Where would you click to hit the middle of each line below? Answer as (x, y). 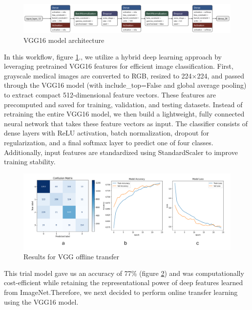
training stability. (30, 162)
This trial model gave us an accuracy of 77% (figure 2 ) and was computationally (124, 273)
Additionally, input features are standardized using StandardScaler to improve (121, 152)
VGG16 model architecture (64, 40)
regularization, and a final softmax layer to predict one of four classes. (109, 142)
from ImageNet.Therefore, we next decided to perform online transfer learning (121, 292)
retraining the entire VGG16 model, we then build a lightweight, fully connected (124, 114)
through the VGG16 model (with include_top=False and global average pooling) (125, 85)
